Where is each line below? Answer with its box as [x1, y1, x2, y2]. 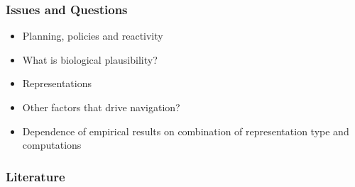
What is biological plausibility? [22, 52, 158, 67]
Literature [6, 167, 65, 185]
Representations [22, 76, 92, 91]
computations [22, 137, 82, 152]
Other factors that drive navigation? [22, 100, 180, 114]
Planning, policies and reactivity [22, 28, 163, 43]
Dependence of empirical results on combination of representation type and [22, 123, 349, 138]
